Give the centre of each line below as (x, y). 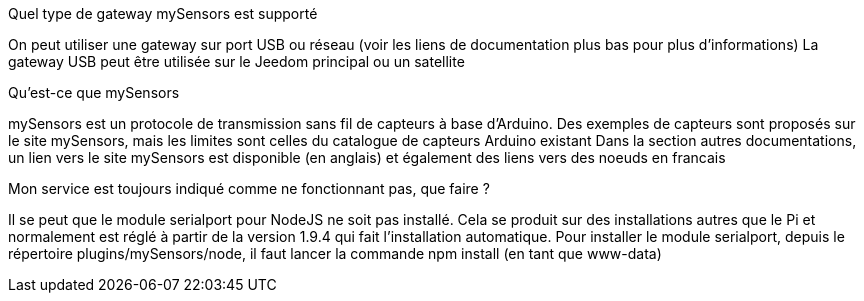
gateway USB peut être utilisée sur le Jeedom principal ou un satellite (236, 61)
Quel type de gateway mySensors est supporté (163, 13)
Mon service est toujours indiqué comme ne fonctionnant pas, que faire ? (249, 188)
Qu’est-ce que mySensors (94, 92)
